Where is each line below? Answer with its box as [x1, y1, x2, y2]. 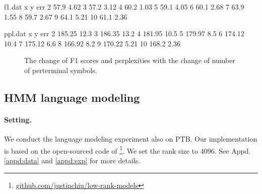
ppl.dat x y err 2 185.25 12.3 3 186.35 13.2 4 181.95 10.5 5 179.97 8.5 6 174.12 [4, 28, 244, 39]
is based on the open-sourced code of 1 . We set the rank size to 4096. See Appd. [4, 144, 251, 156]
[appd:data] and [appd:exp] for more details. [4, 155, 141, 165]
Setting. [4, 114, 32, 124]
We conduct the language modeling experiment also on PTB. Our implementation [4, 134, 257, 144]
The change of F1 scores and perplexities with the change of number [24, 55, 235, 66]
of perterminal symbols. [24, 64, 97, 75]
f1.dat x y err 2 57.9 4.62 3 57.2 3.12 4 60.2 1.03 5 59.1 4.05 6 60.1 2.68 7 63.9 [4, 2, 244, 12]
